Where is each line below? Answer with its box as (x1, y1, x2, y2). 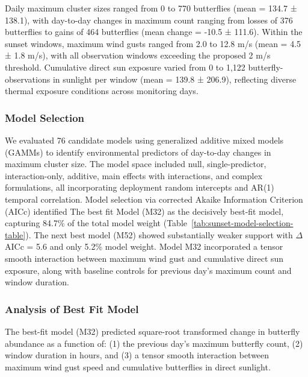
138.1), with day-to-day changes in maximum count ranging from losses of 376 (5, 13, 293, 26)
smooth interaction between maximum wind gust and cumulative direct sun (5, 252, 284, 264)
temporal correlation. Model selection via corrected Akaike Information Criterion (5, 192, 303, 205)
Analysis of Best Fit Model (5, 301, 139, 316)
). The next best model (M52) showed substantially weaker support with (25, 228, 293, 241)
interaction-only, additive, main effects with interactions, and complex (5, 169, 263, 182)
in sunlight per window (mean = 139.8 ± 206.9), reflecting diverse (52, 72, 297, 85)
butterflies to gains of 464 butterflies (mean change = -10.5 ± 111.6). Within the (5, 25, 303, 38)
